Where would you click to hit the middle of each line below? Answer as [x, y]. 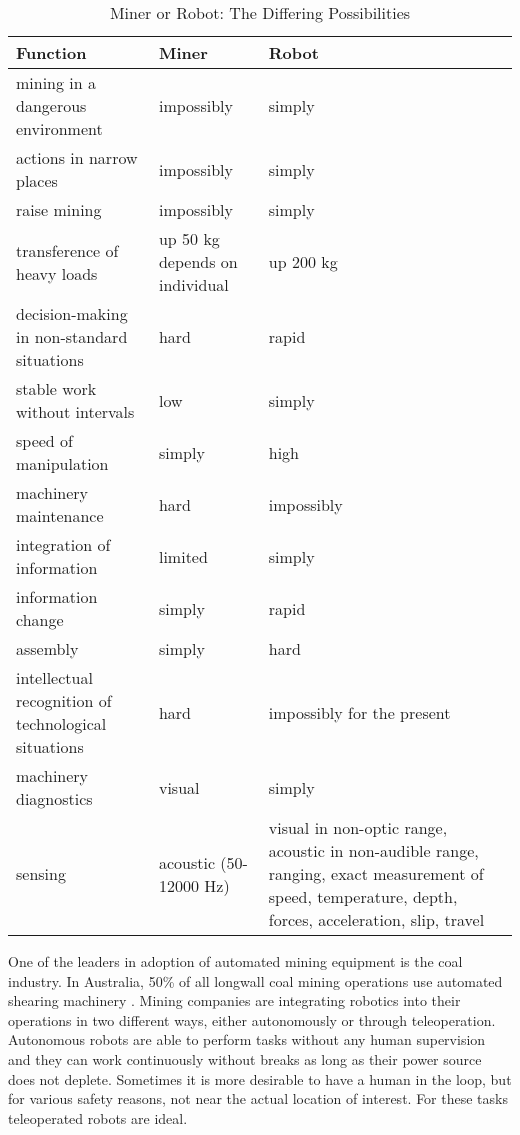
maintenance [60, 515]
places [37, 180]
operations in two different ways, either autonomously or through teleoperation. [252, 1019]
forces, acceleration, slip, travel [376, 919]
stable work [56, 388]
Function [51, 52]
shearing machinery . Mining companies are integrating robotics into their [234, 1000]
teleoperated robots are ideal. [98, 1117]
